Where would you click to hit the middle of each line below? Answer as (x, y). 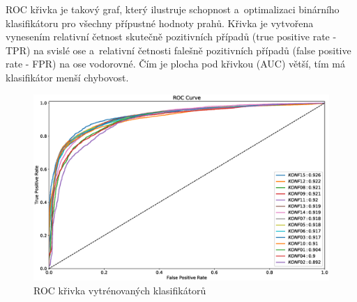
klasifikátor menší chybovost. (67, 77)
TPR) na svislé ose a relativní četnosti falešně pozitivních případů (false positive (178, 50)
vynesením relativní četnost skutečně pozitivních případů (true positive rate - (171, 37)
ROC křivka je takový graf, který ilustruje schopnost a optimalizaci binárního (173, 9)
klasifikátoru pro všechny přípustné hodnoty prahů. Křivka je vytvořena (160, 23)
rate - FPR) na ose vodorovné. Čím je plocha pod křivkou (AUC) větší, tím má (175, 64)
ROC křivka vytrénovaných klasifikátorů (120, 290)
